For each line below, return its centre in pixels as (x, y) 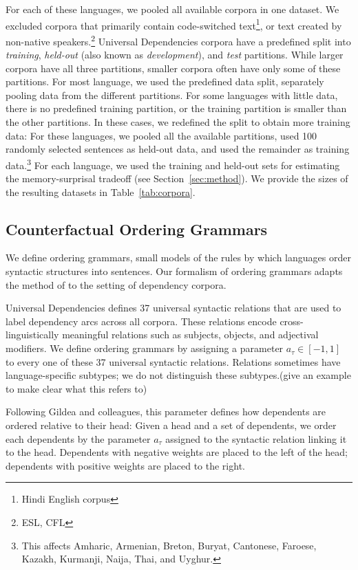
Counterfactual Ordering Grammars (137, 229)
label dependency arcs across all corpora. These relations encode (141, 321)
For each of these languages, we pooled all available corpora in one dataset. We (172, 9)
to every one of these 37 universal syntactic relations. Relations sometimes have (173, 361)
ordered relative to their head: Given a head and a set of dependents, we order (171, 425)
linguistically (32, 335)
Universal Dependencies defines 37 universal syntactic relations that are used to (173, 308)
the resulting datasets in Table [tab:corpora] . (101, 191)
